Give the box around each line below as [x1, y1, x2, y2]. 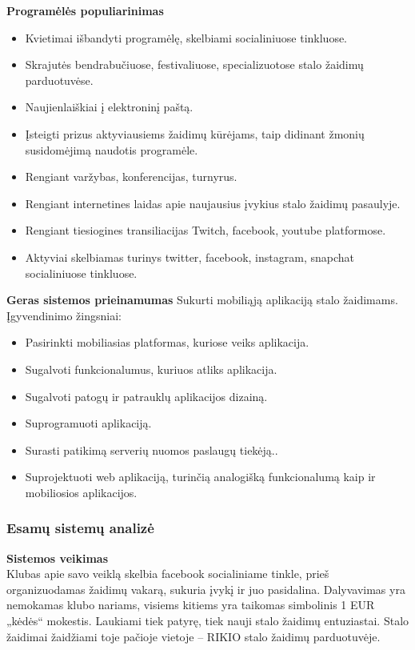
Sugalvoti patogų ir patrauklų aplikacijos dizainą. [25, 387, 268, 404]
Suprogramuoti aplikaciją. [25, 415, 152, 431]
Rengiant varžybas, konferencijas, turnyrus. [25, 168, 237, 185]
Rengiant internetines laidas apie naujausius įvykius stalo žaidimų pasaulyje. [25, 195, 401, 211]
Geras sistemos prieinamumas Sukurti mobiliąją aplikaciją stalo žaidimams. [6, 291, 398, 308]
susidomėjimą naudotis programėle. [25, 141, 198, 158]
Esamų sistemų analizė [6, 518, 154, 538]
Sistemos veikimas [6, 549, 109, 566]
